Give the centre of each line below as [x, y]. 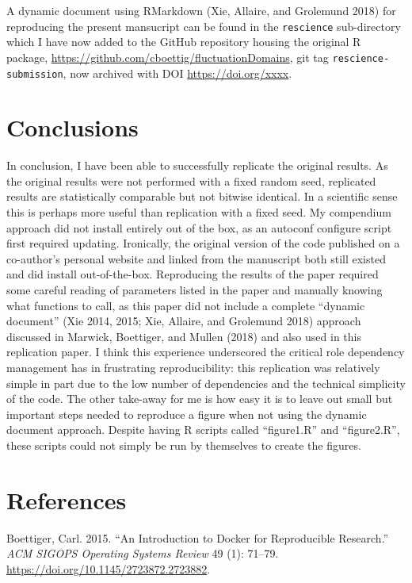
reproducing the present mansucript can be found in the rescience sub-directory [204, 26]
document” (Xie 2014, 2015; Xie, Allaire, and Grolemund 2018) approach [184, 321]
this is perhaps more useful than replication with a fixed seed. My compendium [199, 212]
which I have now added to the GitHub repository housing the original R [184, 42]
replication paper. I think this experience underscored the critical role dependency [206, 352]
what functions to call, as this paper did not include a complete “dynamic [186, 305]
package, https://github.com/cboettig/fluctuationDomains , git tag [168, 57]
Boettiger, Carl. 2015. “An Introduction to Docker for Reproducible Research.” [198, 537]
